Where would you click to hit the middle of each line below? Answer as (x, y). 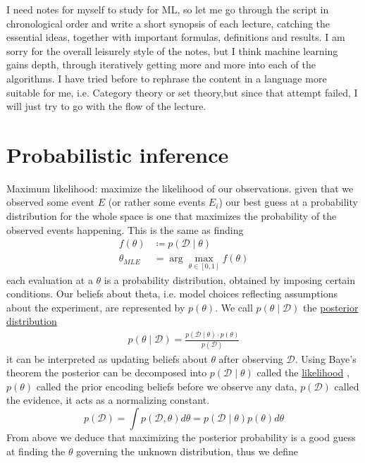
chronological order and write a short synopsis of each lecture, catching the (168, 23)
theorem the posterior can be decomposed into (107, 372)
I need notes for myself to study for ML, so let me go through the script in (168, 9)
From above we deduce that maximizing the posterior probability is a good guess (181, 437)
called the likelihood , (303, 372)
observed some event (50, 202)
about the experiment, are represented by (96, 307)
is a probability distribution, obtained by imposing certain (230, 279)
